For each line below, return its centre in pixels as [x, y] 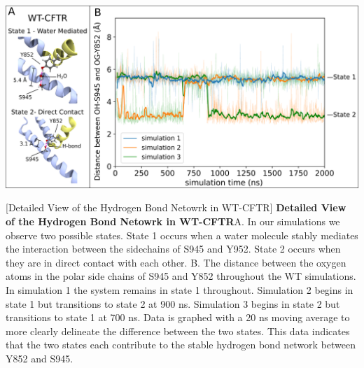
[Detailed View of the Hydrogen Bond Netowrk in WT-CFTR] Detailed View [176, 207]
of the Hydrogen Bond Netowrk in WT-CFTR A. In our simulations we [173, 221]
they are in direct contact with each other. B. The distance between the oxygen [176, 262]
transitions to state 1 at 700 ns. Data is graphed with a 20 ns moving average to [178, 317]
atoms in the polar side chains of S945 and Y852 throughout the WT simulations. [181, 276]
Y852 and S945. [40, 358]
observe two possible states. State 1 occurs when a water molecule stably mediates [182, 235]
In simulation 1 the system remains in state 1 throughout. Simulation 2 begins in [180, 290]
